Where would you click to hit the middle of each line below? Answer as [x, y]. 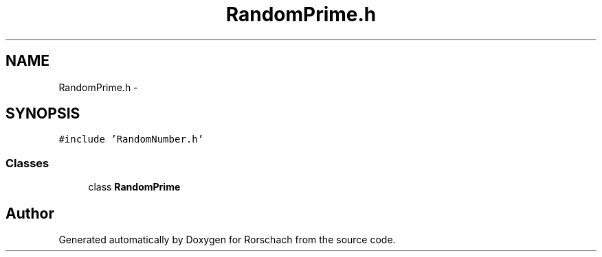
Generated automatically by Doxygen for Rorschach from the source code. [227, 240]
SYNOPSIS [43, 114]
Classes [27, 163]
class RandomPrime [134, 187]
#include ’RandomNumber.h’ [131, 139]
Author [30, 213]
